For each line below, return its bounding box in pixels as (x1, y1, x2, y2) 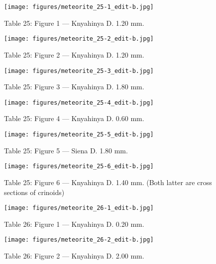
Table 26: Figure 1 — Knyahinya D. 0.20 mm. (4, 218, 144, 229)
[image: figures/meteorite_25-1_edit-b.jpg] (4, 3, 154, 10)
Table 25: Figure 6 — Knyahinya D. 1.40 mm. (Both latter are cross (4, 177, 212, 187)
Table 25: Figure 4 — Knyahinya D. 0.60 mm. (4, 113, 144, 124)
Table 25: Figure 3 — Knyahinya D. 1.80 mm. (4, 81, 144, 92)
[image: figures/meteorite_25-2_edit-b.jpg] (4, 35, 154, 43)
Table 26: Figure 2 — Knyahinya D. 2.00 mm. (4, 251, 144, 261)
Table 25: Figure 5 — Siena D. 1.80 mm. (4, 145, 128, 155)
